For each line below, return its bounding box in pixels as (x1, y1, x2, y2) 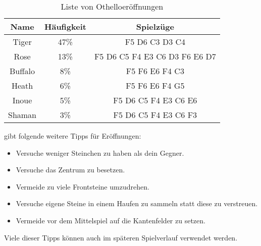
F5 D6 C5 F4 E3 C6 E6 (113, 94, 197, 106)
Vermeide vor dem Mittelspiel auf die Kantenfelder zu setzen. (16, 215, 205, 225)
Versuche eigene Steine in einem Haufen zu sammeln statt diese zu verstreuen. (16, 198, 258, 209)
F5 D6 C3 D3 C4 (125, 36, 186, 47)
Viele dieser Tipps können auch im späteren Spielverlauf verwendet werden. (4, 232, 238, 242)
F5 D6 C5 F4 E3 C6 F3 (113, 109, 197, 120)
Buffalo (10, 65, 35, 77)
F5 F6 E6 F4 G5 (126, 80, 185, 91)
